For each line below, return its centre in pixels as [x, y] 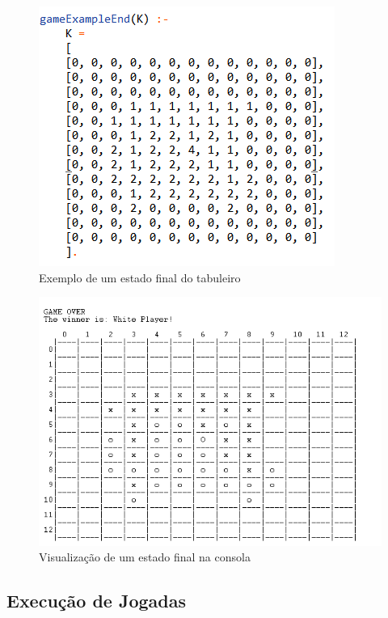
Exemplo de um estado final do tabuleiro [140, 277]
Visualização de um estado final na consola [145, 557]
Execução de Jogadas [97, 601]
